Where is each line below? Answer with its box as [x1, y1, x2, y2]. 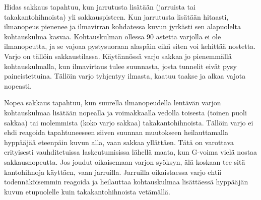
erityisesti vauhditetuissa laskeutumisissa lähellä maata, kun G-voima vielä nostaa [4, 147, 257, 157]
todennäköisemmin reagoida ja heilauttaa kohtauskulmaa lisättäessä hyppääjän [4, 176, 248, 187]
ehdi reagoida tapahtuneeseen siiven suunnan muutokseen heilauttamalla [4, 127, 228, 138]
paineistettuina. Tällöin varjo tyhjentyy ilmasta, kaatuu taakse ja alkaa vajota [4, 71, 246, 81]
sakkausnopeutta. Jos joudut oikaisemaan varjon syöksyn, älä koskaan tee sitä [4, 156, 245, 167]
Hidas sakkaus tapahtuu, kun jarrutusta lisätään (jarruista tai [4, 2, 195, 12]
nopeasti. [4, 80, 32, 91]
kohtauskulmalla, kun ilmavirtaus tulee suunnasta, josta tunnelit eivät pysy [4, 60, 237, 71]
